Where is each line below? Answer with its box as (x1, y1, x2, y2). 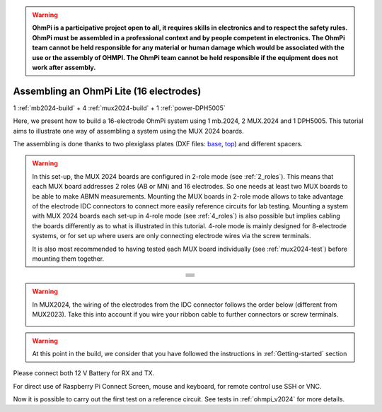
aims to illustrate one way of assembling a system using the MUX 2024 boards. (13, 126, 244, 135)
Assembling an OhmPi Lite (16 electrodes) (13, 85, 202, 97)
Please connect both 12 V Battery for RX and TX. (13, 369, 155, 377)
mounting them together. (32, 254, 105, 263)
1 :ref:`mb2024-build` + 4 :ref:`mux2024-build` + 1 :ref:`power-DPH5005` (13, 103, 226, 112)
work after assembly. (32, 63, 96, 71)
